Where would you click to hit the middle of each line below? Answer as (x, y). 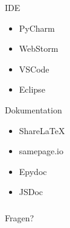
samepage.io (41, 151)
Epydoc (33, 171)
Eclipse (32, 89)
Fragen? (20, 217)
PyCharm (37, 28)
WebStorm (39, 48)
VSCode (34, 69)
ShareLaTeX (42, 130)
